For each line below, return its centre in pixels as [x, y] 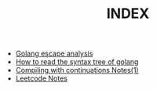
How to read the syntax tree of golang [77, 62]
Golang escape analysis [54, 54]
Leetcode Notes [42, 78]
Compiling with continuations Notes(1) [77, 70]
